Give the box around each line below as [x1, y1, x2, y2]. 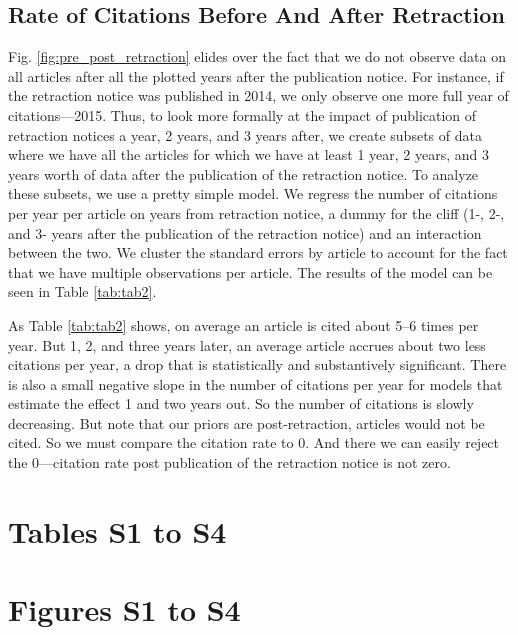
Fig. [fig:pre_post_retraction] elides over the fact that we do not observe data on [8, 46, 507, 67]
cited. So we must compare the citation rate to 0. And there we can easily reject [8, 432, 500, 453]
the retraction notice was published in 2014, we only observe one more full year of [8, 85, 509, 106]
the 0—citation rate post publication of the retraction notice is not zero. [8, 452, 451, 473]
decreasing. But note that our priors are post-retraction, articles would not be [8, 412, 485, 433]
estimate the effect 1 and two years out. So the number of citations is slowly [8, 393, 474, 414]
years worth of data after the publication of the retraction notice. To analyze [8, 163, 479, 184]
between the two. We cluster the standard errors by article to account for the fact [8, 242, 508, 263]
